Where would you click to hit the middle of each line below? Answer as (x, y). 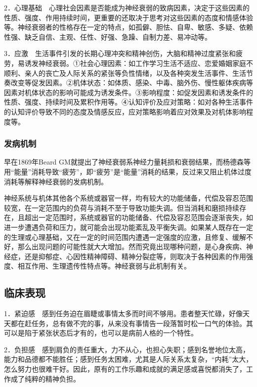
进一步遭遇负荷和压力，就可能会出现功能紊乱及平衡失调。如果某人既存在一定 (128, 227)
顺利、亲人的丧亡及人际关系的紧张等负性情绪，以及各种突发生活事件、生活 (125, 73)
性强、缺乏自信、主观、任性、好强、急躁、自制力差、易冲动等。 (108, 36)
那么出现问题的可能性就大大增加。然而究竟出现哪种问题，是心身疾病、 (132, 247)
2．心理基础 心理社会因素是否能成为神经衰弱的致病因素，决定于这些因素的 (127, 7)
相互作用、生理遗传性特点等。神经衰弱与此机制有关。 (104, 266)
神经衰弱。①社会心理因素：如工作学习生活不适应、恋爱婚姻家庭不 (146, 63)
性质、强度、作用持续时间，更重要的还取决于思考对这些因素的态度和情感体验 (128, 17)
